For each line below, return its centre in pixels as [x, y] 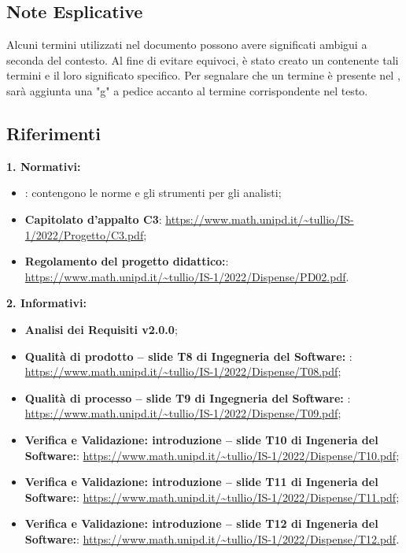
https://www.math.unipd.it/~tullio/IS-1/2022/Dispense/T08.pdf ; [183, 371]
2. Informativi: [46, 303]
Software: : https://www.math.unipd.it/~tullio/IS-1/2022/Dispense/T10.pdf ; [212, 455]
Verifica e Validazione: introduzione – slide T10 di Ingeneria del [201, 439]
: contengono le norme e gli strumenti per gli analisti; [153, 193]
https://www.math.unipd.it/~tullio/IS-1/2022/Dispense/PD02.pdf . [187, 276]
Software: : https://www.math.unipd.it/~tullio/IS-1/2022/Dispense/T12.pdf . [212, 538]
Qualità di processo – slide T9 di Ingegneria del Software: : [188, 397]
